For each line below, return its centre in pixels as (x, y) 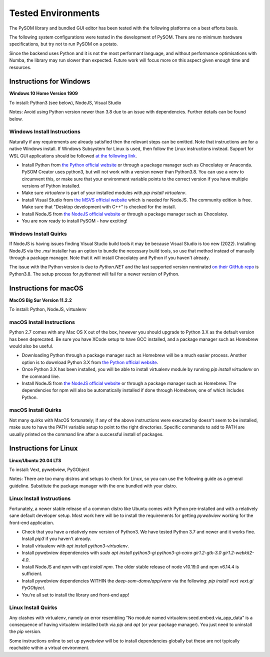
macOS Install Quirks (35, 410)
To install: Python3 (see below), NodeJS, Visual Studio (65, 102)
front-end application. (32, 522)
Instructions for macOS (46, 288)
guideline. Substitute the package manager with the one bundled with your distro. (93, 485)
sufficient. (32, 574)
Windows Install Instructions (45, 131)
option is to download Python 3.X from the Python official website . (90, 362)
